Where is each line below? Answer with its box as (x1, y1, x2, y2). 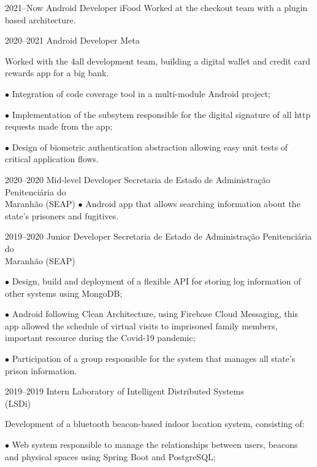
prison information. (5, 364, 77, 377)
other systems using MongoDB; (5, 286, 123, 299)
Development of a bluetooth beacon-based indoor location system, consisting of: (5, 417, 305, 430)
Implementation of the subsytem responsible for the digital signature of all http (12, 108, 311, 120)
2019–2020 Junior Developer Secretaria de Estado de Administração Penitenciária (5, 230, 312, 243)
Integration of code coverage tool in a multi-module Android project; (12, 87, 271, 100)
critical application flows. (5, 152, 99, 165)
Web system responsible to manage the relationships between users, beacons (12, 438, 298, 451)
